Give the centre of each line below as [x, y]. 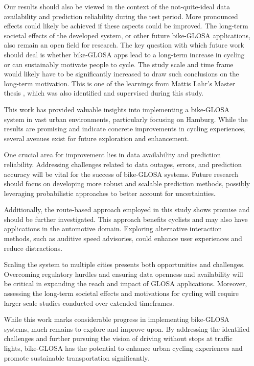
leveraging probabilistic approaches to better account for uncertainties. [110, 193]
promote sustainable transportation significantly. [77, 357]
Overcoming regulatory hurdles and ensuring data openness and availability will [124, 274]
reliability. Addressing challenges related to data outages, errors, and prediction [123, 164]
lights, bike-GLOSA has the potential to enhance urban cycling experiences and [123, 348]
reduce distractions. [33, 248]
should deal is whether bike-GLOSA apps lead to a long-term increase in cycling [124, 54]
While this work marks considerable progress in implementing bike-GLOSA [117, 319]
